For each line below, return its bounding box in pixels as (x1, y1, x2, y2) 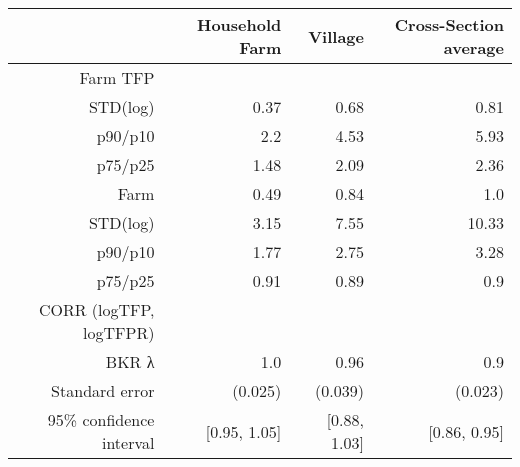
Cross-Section (394, 13, 504, 36)
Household (196, 13, 282, 36)
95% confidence (47, 408, 155, 431)
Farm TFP (79, 66, 155, 89)
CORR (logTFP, (38, 298, 155, 321)
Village (308, 24, 364, 48)
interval (101, 431, 155, 454)
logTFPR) (83, 321, 155, 344)
